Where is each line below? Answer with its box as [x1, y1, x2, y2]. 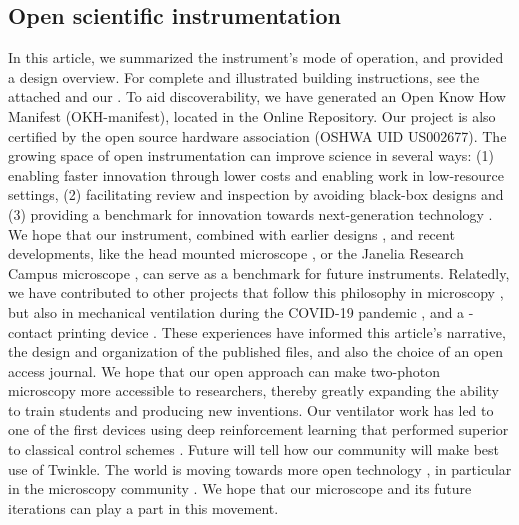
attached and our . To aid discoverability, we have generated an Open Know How [8, 86, 506, 107]
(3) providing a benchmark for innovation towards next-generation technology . [8, 203, 493, 224]
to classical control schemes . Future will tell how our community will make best [8, 439, 500, 460]
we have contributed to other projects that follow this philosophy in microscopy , [8, 282, 504, 303]
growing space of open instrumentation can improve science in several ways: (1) [8, 145, 494, 166]
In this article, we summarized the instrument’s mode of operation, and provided [8, 47, 504, 68]
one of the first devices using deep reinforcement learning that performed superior [8, 419, 509, 440]
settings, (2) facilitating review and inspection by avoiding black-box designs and [8, 184, 504, 205]
